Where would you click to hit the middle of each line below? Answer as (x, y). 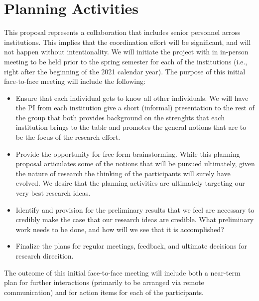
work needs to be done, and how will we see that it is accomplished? (120, 229)
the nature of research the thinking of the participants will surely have (123, 173)
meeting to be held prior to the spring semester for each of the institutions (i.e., (126, 61)
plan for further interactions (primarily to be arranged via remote (104, 282)
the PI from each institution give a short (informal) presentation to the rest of (135, 108)
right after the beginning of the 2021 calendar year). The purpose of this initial (125, 71)
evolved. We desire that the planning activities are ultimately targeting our (130, 183)
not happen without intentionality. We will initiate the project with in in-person (126, 52)
